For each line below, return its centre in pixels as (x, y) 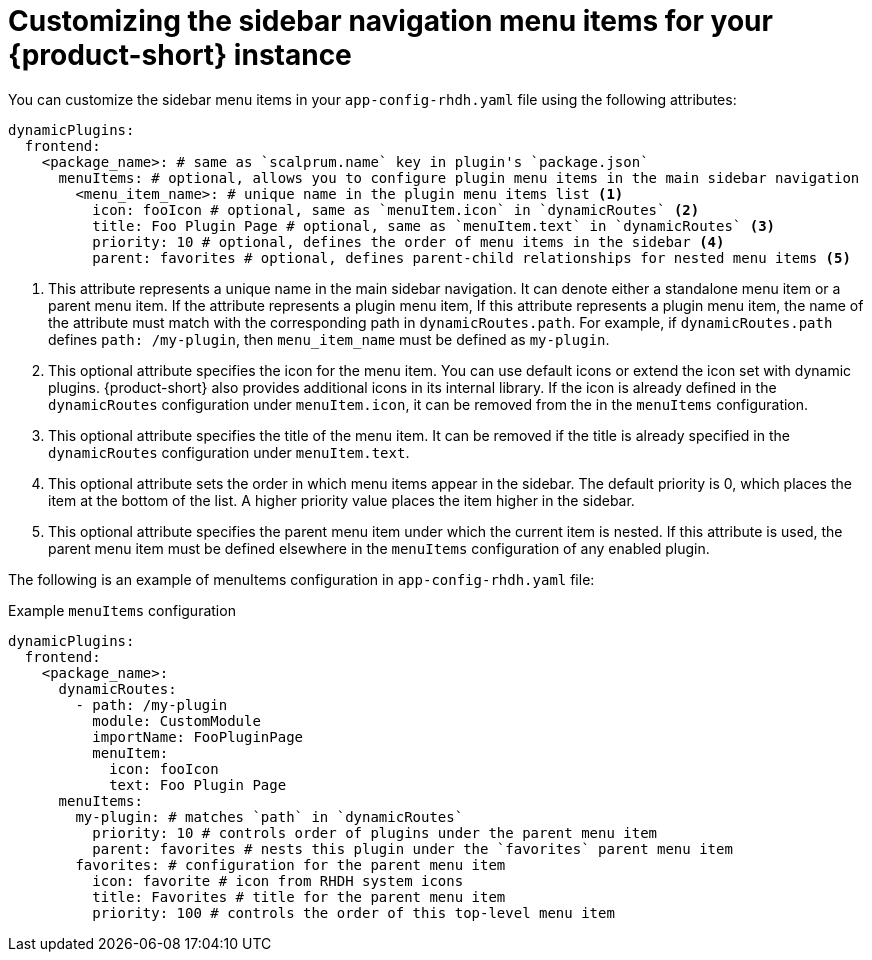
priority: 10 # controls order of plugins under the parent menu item (375, 832)
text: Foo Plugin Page (198, 784)
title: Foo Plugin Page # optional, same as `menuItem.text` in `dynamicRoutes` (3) (434, 225)
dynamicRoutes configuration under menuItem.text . (229, 452)
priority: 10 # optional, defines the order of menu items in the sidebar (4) (408, 241)
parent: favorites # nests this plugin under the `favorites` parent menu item (412, 848)
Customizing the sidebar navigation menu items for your (390, 21)
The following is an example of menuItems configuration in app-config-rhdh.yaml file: (301, 579)
